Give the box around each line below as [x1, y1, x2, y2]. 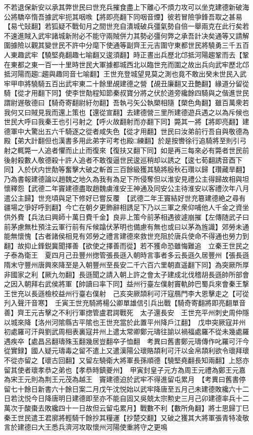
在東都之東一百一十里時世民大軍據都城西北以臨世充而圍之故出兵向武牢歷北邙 [4, 59, 249, 69]
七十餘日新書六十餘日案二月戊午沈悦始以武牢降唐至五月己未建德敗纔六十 [10, 383, 242, 394]
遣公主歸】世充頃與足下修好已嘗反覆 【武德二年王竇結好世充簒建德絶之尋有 [4, 192, 246, 203]
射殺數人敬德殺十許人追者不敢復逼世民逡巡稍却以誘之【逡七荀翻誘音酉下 [10, 154, 242, 165]
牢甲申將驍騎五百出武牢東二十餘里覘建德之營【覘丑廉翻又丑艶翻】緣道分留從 [4, 78, 249, 88]
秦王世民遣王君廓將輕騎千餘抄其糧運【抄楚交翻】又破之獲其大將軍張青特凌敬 [4, 412, 249, 422]
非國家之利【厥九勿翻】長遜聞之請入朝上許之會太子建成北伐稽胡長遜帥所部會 [4, 269, 249, 279]
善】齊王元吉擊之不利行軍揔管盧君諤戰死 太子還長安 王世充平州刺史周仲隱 [4, 307, 249, 317]
